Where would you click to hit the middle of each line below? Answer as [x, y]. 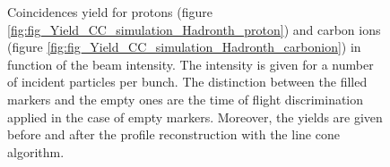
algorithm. [36, 151]
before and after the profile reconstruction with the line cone [173, 134]
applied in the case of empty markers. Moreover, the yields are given [195, 117]
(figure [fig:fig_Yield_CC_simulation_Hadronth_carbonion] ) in [184, 47]
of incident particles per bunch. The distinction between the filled [187, 82]
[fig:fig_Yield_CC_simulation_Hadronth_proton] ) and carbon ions [194, 29]
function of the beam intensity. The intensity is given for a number [191, 64]
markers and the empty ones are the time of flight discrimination [186, 99]
